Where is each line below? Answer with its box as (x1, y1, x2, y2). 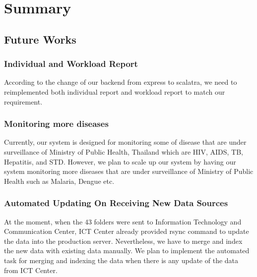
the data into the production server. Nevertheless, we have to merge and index (4, 235, 243, 246)
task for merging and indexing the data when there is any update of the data (4, 255, 239, 265)
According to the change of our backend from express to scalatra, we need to (4, 77, 237, 87)
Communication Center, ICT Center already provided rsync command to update (4, 226, 249, 236)
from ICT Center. (4, 265, 58, 275)
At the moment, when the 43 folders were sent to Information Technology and (4, 216, 242, 226)
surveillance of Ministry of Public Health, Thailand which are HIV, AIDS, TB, (4, 146, 243, 157)
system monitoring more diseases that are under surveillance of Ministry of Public (4, 166, 254, 176)
